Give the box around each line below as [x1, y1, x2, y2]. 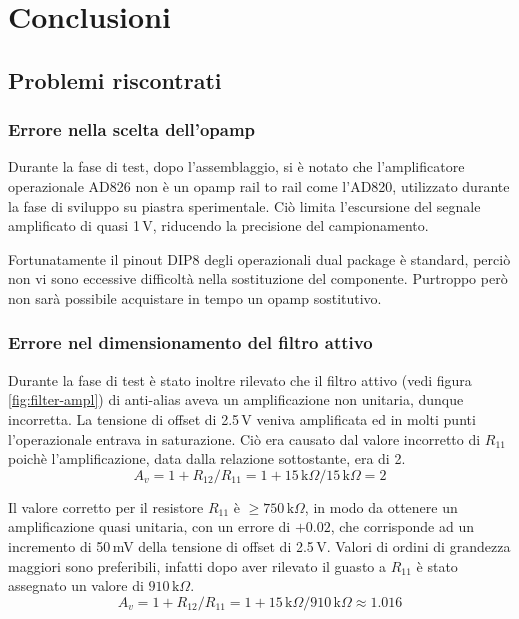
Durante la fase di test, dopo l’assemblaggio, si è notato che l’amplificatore [8, 156, 465, 177]
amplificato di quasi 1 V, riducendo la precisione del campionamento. [8, 215, 429, 236]
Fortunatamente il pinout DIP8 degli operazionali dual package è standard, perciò [8, 248, 511, 269]
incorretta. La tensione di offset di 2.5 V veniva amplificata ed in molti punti [8, 408, 476, 429]
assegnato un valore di [8, 575, 144, 596]
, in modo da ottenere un [304, 496, 458, 517]
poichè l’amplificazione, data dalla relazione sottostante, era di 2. [8, 448, 406, 469]
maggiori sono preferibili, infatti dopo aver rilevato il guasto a [8, 555, 386, 576]
